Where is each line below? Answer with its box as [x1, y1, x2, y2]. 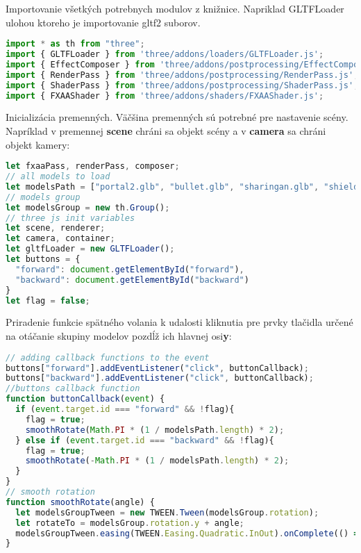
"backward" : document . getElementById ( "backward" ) [15, 274, 249, 285]
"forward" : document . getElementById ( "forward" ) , [15, 264, 244, 274]
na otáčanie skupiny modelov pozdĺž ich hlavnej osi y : [6, 329, 232, 343]
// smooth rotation [6, 487, 95, 497]
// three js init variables [6, 213, 135, 223]
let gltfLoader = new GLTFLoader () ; [6, 244, 175, 254]
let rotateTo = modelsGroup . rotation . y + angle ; [15, 518, 244, 528]
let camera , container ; [6, 233, 115, 244]
